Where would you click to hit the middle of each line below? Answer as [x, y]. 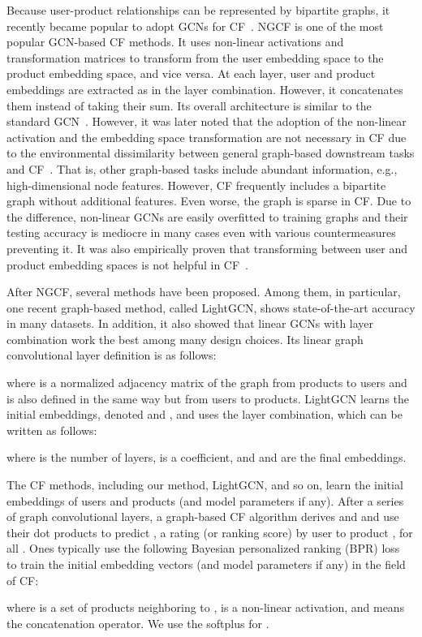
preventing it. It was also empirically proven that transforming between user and [207, 248]
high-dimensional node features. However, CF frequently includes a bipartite [196, 185]
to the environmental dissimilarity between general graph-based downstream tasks [211, 153]
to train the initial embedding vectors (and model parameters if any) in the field [206, 564]
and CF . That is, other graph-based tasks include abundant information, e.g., [202, 168]
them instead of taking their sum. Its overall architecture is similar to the [189, 105]
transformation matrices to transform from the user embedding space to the [195, 57]
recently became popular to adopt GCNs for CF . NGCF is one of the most [195, 26]
